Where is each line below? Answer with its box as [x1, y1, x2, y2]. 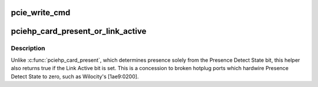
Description [11, 44, 45, 53]
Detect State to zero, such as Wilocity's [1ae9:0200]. [11, 73, 139, 80]
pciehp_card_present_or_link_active [11, 26, 147, 36]
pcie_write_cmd [11, 8, 71, 18]
